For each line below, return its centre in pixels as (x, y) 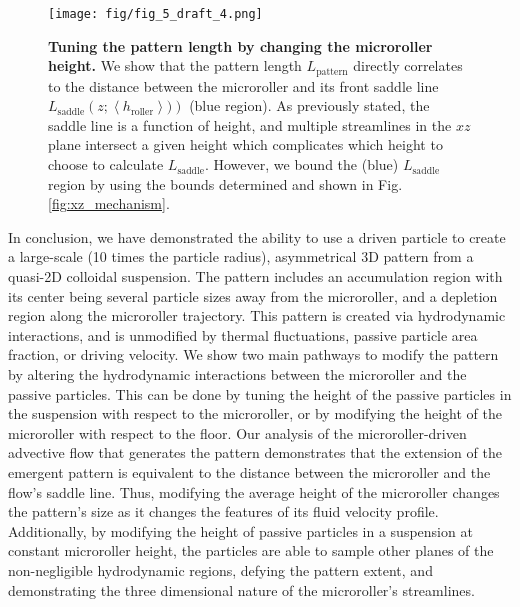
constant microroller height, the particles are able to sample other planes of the (251, 550)
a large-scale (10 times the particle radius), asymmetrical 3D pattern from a (241, 256)
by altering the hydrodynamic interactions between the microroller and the (237, 374)
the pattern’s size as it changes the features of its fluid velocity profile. (223, 511)
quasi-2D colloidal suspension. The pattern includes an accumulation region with (255, 276)
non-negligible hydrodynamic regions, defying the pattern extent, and (220, 569)
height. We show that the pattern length (175, 65)
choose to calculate (106, 164)
